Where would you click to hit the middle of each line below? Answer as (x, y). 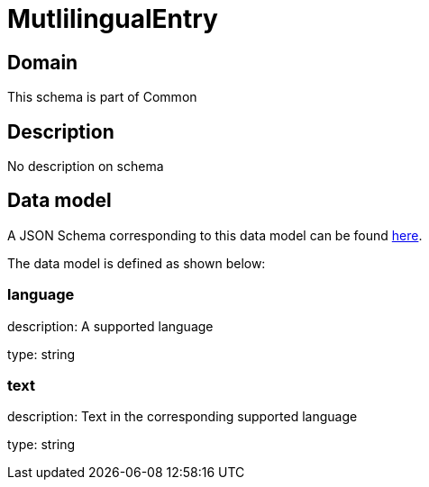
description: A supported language (110, 326)
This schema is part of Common (102, 97)
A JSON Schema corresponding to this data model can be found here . (215, 235)
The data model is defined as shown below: (137, 263)
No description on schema (86, 167)
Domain (43, 62)
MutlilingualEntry (113, 19)
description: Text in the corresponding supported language (183, 417)
